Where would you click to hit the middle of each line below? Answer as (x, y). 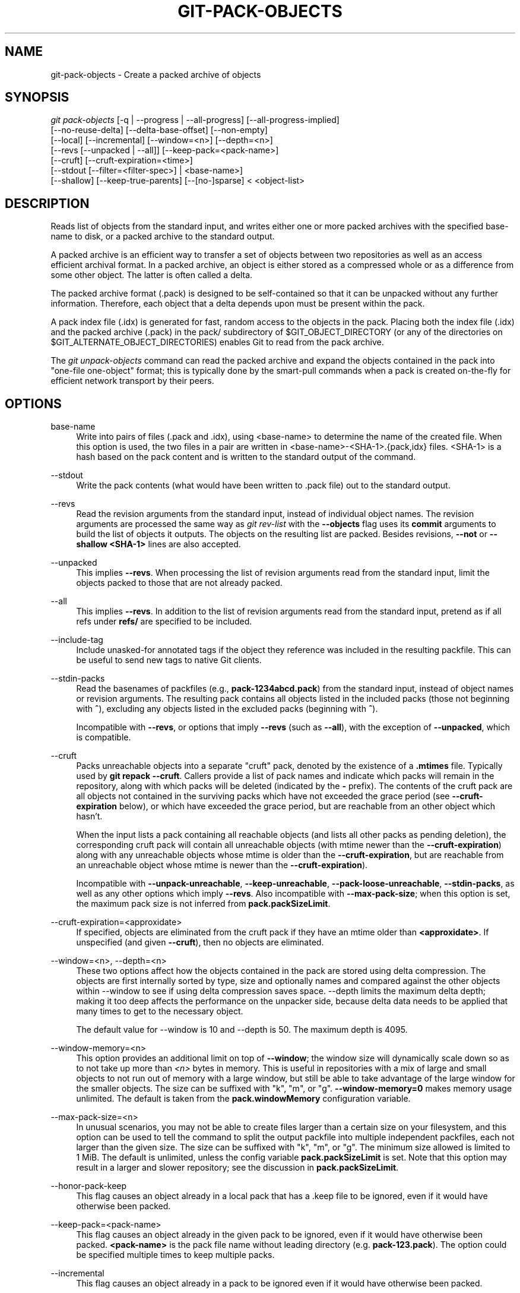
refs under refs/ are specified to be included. (164, 622)
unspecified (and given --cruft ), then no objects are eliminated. (200, 942)
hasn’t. (89, 816)
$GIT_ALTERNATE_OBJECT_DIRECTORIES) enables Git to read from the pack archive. (217, 342)
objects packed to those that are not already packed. (179, 583)
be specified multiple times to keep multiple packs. (175, 1255)
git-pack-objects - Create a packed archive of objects (156, 74)
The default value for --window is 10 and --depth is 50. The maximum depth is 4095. (242, 1030)
